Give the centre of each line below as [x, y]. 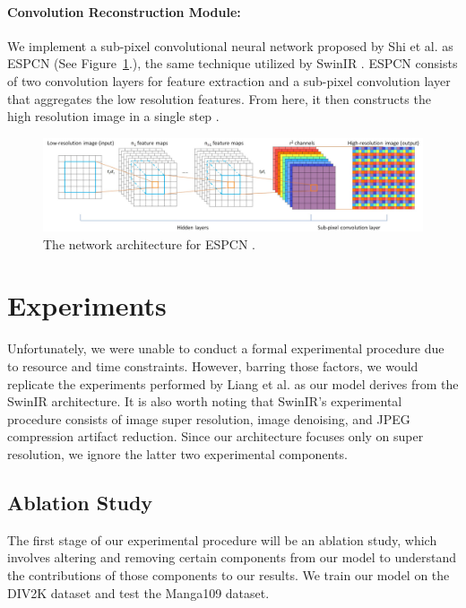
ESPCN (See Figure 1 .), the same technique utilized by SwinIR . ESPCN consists [233, 63]
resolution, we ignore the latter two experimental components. [177, 453]
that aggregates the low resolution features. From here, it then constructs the [219, 98]
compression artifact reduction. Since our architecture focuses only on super [216, 436]
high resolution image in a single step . [113, 116]
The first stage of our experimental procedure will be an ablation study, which [222, 539]
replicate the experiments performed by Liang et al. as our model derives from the [233, 383]
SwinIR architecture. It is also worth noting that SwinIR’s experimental [205, 401]
